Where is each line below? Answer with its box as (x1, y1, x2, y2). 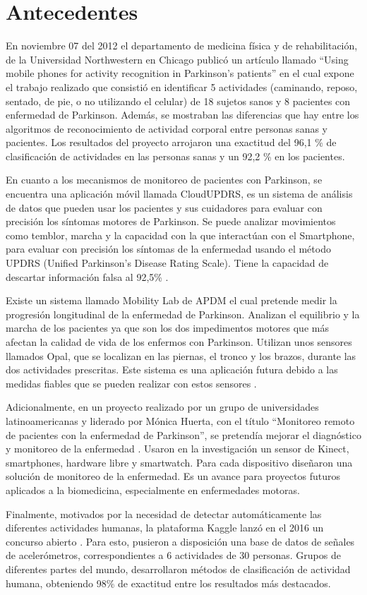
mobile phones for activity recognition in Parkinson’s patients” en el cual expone (6, 66, 354, 80)
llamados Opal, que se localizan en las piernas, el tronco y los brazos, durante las (6, 348, 356, 363)
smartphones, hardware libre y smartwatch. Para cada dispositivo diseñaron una (6, 455, 353, 469)
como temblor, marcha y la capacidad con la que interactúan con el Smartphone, (6, 227, 355, 242)
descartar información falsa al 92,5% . (6, 269, 169, 284)
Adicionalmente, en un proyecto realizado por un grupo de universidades (6, 399, 319, 414)
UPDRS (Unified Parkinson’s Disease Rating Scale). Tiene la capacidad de (6, 256, 329, 270)
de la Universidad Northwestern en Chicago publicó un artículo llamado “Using (6, 52, 349, 66)
